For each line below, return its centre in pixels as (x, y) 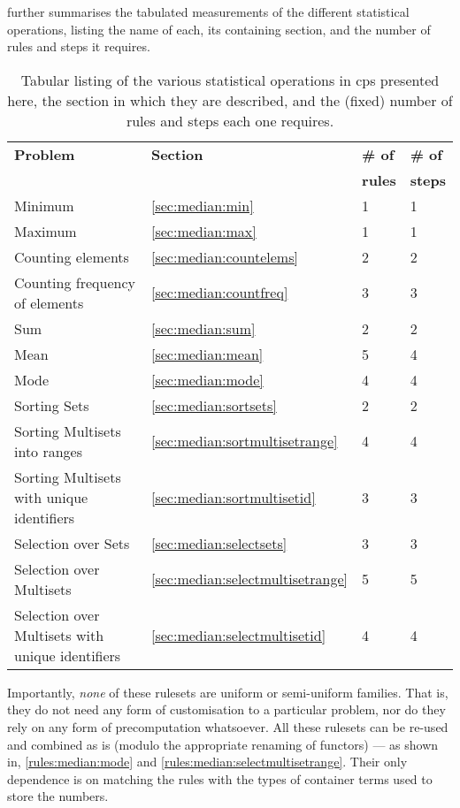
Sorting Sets (52, 405)
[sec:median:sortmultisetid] (233, 497)
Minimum (44, 205)
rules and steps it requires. (79, 46)
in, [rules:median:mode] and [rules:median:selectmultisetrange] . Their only (207, 762)
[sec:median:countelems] (224, 256)
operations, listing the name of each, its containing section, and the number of (219, 29)
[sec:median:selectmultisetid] (238, 635)
